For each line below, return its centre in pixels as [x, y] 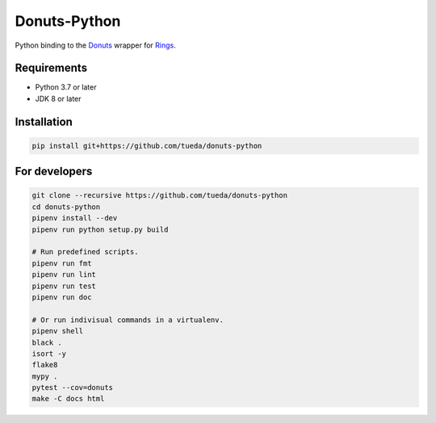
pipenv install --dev [75, 218]
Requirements [51, 68]
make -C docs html [68, 399]
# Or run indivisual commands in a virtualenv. [128, 320]
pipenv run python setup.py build [100, 229]
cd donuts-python [66, 207]
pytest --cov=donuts [72, 388]
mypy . [45, 376]
